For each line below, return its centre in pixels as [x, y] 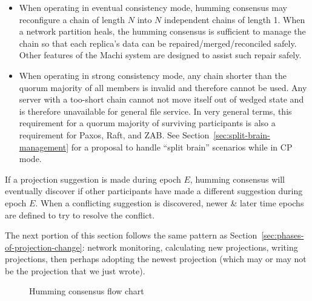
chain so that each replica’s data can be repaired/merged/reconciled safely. [158, 43]
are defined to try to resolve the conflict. [80, 215]
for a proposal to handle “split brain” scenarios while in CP [182, 147]
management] [44, 147]
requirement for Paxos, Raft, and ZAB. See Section [114, 134]
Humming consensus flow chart [87, 291]
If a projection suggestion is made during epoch [93, 179]
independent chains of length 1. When [235, 19]
